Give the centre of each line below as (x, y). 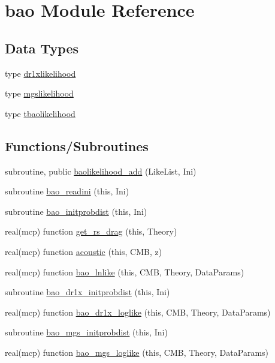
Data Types (42, 48)
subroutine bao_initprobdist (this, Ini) (76, 211)
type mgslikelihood (39, 93)
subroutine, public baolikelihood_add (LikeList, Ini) (101, 171)
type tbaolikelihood (40, 113)
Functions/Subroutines (77, 145)
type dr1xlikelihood (40, 73)
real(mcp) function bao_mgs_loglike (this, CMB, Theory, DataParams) (137, 352)
